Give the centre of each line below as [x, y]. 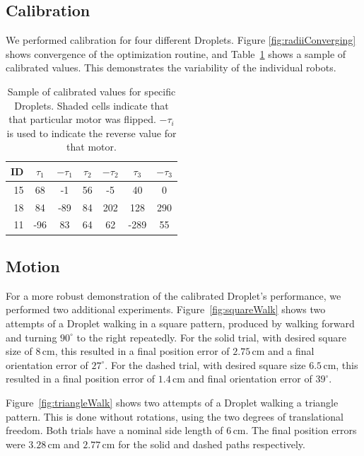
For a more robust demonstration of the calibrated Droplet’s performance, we [174, 295]
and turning [31, 337]
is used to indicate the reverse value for [92, 133]
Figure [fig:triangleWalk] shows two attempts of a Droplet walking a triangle [172, 402]
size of [19, 351]
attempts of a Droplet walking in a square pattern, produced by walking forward [180, 323]
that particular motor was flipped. [82, 119]
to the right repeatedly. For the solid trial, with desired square [211, 337]
